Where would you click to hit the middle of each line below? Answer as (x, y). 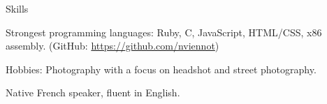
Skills (17, 8)
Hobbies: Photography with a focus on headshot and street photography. (161, 69)
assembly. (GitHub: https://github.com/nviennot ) (112, 46)
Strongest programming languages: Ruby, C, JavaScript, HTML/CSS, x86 (164, 32)
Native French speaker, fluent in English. (93, 92)
